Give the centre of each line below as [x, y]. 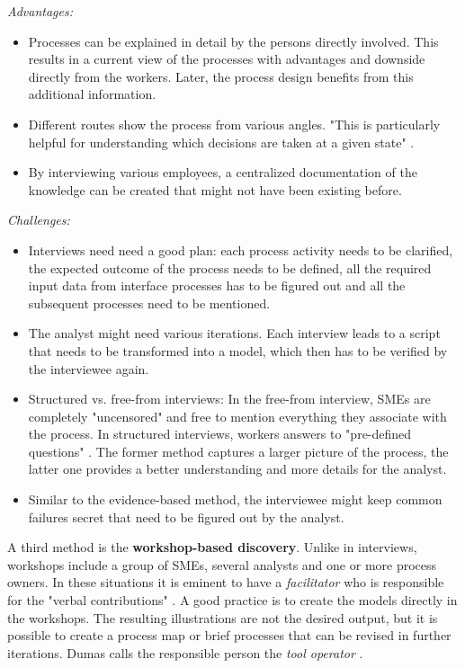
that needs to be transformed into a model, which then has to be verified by [238, 350]
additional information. [92, 94]
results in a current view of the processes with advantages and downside [227, 59]
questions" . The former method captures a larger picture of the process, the [238, 451]
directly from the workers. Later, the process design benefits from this [221, 76]
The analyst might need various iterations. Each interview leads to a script [234, 333]
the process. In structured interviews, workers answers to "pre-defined [220, 434]
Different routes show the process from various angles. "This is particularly [234, 124]
